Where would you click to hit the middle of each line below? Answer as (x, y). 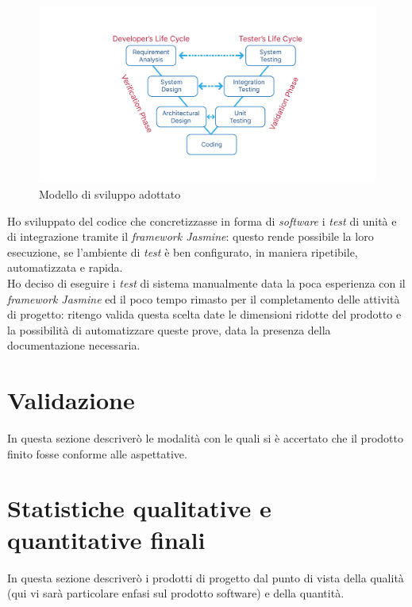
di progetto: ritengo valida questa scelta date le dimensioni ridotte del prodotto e (204, 314)
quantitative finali (106, 539)
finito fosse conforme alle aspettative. (97, 453)
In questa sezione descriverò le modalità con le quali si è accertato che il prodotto (205, 438)
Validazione (71, 400)
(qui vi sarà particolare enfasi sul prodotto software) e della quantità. (176, 593)
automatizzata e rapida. (65, 267)
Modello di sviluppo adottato (110, 193)
